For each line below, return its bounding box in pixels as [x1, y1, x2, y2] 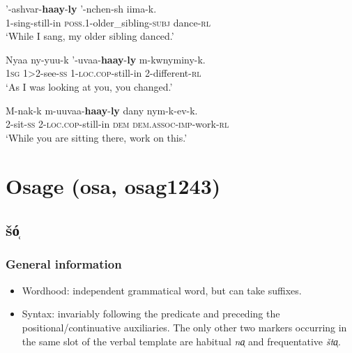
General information [6, 255, 122, 273]
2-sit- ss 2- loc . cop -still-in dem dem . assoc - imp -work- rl [6, 117, 229, 131]
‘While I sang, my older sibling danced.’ [6, 29, 174, 43]
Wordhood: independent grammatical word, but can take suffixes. [22, 283, 302, 297]
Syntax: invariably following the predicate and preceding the [22, 306, 280, 321]
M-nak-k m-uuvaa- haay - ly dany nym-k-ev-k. [6, 103, 198, 117]
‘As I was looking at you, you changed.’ [6, 79, 173, 93]
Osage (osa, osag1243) [6, 171, 221, 200]
